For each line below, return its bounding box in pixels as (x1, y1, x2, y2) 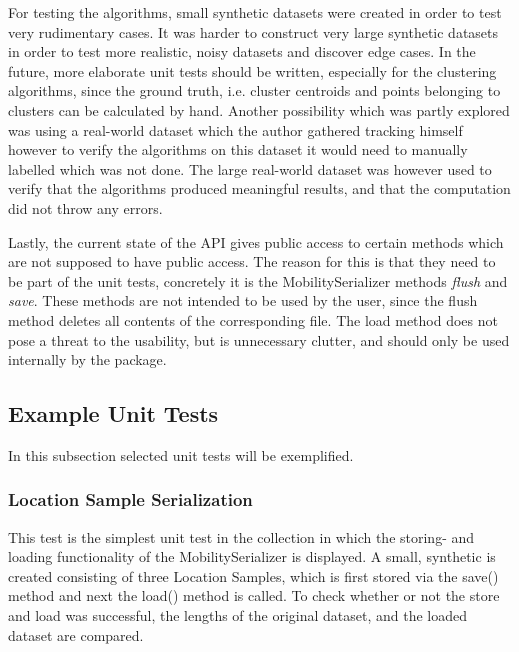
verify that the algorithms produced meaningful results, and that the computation (8, 178, 511, 199)
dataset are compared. (8, 624, 144, 645)
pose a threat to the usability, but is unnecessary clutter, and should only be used (8, 329, 510, 350)
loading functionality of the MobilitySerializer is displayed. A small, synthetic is (8, 546, 496, 567)
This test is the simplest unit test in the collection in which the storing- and (8, 526, 475, 547)
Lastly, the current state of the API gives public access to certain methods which (8, 231, 504, 252)
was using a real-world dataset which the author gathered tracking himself (8, 119, 463, 140)
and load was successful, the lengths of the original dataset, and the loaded (8, 605, 468, 626)
